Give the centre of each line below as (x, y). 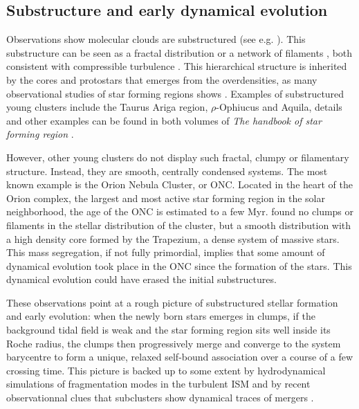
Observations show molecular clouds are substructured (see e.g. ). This (156, 39)
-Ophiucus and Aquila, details (279, 107)
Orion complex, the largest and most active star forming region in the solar (166, 198)
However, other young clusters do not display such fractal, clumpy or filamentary (178, 157)
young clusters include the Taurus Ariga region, (107, 107)
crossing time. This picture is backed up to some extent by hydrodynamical (166, 370)
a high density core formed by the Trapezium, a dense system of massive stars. (173, 238)
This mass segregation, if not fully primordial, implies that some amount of (166, 252)
